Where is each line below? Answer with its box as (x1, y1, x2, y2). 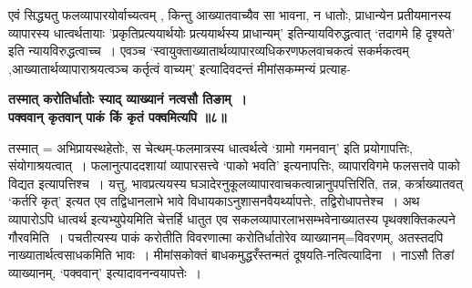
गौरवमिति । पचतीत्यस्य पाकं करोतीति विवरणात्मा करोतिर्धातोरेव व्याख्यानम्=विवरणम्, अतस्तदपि (8, 227, 444, 246)
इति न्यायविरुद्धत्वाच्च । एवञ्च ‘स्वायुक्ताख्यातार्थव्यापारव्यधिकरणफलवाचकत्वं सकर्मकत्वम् (8, 41, 409, 60)
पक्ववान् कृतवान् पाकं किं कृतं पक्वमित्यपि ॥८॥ (8, 107, 227, 126)
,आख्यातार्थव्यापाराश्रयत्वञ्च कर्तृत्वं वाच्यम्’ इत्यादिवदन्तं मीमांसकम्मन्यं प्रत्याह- (8, 58, 351, 77)
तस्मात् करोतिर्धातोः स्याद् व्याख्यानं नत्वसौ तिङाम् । (8, 89, 248, 108)
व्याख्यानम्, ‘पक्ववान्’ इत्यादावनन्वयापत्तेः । (8, 262, 202, 282)
